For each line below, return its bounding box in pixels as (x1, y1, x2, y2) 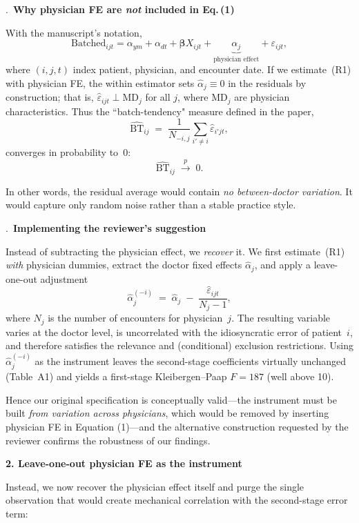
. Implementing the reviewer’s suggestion (6, 221, 206, 235)
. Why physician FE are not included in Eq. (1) (6, 2, 235, 16)
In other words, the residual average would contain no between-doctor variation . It (6, 184, 353, 198)
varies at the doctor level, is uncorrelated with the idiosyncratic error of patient (6, 324, 342, 339)
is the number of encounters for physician (48, 310, 223, 325)
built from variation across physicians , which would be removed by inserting (6, 406, 329, 420)
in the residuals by (228, 75, 307, 90)
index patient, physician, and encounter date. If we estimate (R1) (72, 62, 351, 77)
